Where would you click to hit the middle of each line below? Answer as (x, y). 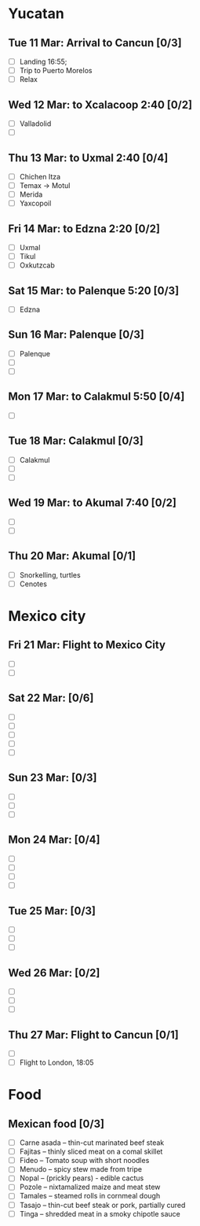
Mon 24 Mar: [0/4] (54, 840)
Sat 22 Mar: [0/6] (51, 698)
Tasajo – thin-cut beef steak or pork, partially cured (102, 1205)
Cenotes (33, 584)
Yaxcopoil (35, 203)
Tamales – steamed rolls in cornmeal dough (90, 1196)
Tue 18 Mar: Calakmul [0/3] (76, 441)
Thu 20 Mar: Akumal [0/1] (72, 556)
